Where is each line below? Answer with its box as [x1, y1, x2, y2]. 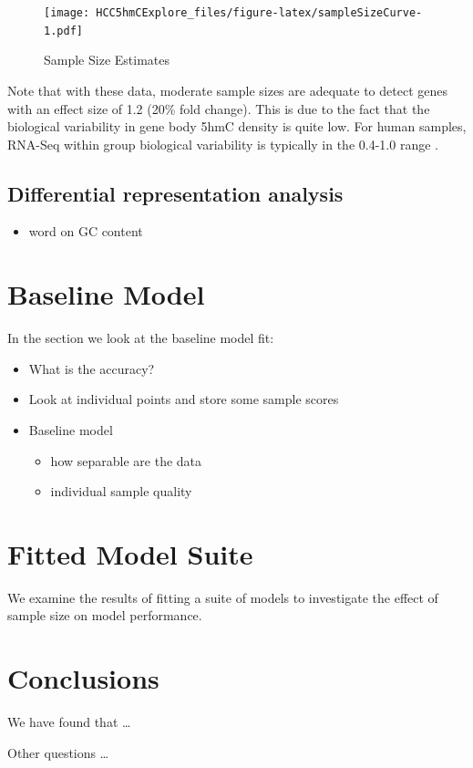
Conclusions [7, 659, 159, 697]
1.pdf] [44, 24, 83, 37]
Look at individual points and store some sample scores [28, 389, 339, 409]
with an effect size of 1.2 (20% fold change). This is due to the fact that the [7, 99, 430, 118]
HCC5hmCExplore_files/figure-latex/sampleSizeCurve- [96, 6, 423, 19]
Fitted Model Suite [7, 534, 253, 572]
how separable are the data [50, 451, 202, 470]
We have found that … [7, 712, 131, 732]
